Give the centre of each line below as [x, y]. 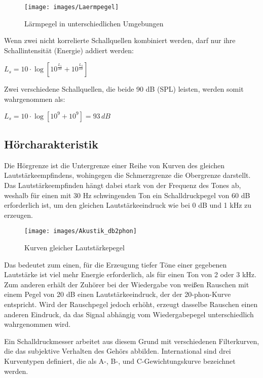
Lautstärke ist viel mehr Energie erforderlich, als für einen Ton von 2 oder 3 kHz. [130, 274]
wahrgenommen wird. [37, 324]
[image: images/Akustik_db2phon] [81, 231]
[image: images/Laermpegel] [72, 7]
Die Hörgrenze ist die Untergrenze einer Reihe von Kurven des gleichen [115, 165]
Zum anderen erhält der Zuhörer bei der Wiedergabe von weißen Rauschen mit [127, 284]
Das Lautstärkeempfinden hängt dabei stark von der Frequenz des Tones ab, [123, 185]
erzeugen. [18, 215]
